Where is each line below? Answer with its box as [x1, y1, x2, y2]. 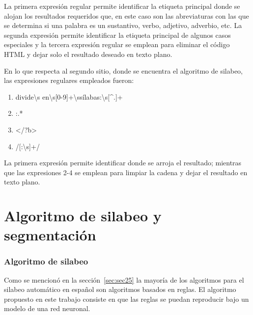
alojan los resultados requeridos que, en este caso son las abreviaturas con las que [4, 10, 249, 21]
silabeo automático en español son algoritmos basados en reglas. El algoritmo [4, 284, 236, 294]
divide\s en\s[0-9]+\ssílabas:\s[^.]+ [15, 91, 123, 102]
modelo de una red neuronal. [4, 303, 90, 314]
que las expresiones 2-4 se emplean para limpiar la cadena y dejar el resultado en [4, 167, 248, 177]
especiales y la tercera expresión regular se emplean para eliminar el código [4, 39, 230, 50]
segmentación [4, 225, 96, 245]
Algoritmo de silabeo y [4, 206, 162, 226]
